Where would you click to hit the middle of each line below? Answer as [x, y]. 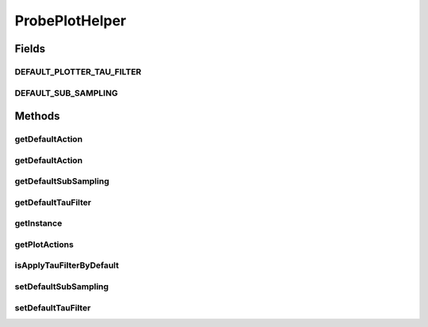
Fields [30, 49]
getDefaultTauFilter [53, 202]
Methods [37, 116]
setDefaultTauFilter [53, 307]
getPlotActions [44, 244]
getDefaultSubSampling [62, 181]
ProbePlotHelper [71, 21]
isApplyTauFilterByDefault [67, 265]
